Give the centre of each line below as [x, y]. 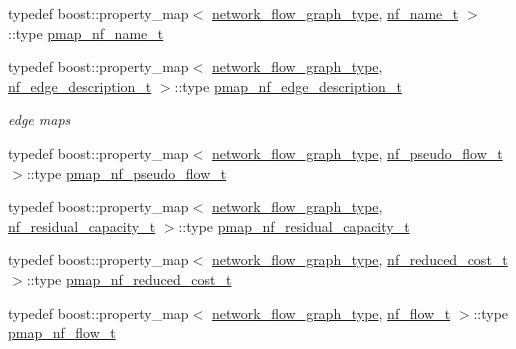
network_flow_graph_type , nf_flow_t [331, 312]
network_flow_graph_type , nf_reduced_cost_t [359, 259]
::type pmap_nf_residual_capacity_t [294, 225]
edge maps [39, 119]
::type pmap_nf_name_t [86, 32]
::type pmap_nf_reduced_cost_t [129, 278]
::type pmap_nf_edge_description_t [288, 85]
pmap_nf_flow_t [62, 332]
